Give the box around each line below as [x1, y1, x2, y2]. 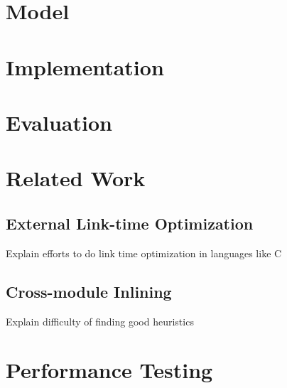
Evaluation [6, 107, 112, 136]
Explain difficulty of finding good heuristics [6, 313, 194, 328]
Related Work [6, 163, 146, 193]
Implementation [6, 52, 164, 81]
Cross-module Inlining [6, 280, 172, 302]
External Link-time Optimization [6, 212, 254, 234]
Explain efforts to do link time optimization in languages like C [6, 245, 282, 260]
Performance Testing [6, 355, 213, 384]
